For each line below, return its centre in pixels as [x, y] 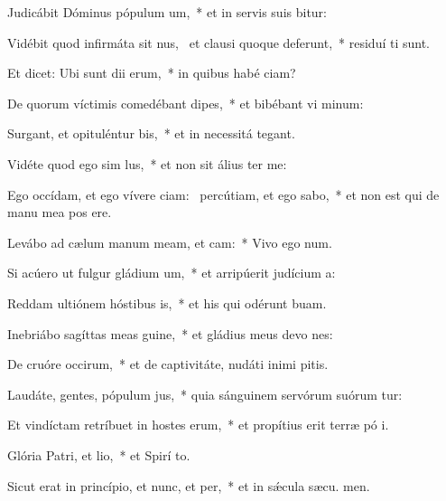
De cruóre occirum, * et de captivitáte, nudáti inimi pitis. [168, 364]
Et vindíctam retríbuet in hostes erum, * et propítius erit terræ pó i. [198, 425]
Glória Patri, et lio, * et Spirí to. [99, 454]
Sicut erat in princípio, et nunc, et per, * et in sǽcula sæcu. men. [189, 485]
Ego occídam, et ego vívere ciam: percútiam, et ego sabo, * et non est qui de [223, 194]
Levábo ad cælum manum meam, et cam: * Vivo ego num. [170, 242]
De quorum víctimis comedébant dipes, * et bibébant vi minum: [186, 103]
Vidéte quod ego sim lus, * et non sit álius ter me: [147, 163]
